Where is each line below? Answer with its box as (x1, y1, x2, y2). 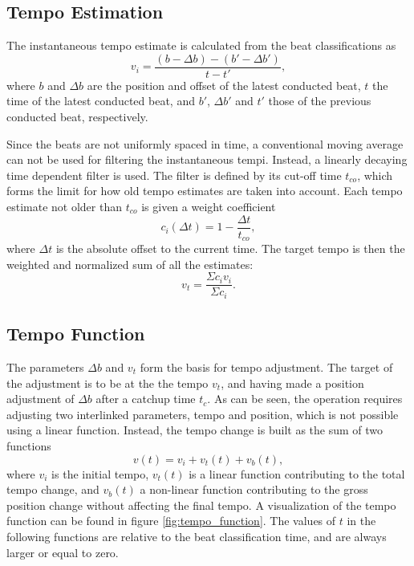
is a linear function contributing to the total (189, 465, 405, 482)
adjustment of (6, 390, 75, 407)
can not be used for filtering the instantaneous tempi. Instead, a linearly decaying (6, 151, 408, 168)
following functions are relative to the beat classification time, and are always (6, 527, 387, 544)
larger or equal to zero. (6, 544, 119, 560)
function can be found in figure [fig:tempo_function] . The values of (6, 512, 336, 529)
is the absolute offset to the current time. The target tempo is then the (55, 240, 405, 257)
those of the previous (268, 92, 371, 109)
